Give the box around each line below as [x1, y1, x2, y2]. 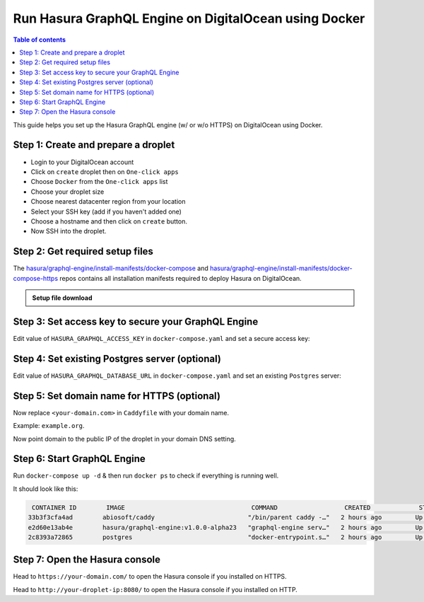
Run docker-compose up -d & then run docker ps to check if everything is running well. [13, 471, 279, 480]
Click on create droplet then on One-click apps [30, 167, 179, 176]
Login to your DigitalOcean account [30, 158, 134, 166]
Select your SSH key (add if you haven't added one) [30, 207, 182, 216]
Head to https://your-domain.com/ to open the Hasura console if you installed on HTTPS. [13, 572, 287, 581]
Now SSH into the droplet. [30, 227, 107, 236]
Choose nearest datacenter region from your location [30, 197, 186, 206]
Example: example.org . [13, 422, 85, 430]
